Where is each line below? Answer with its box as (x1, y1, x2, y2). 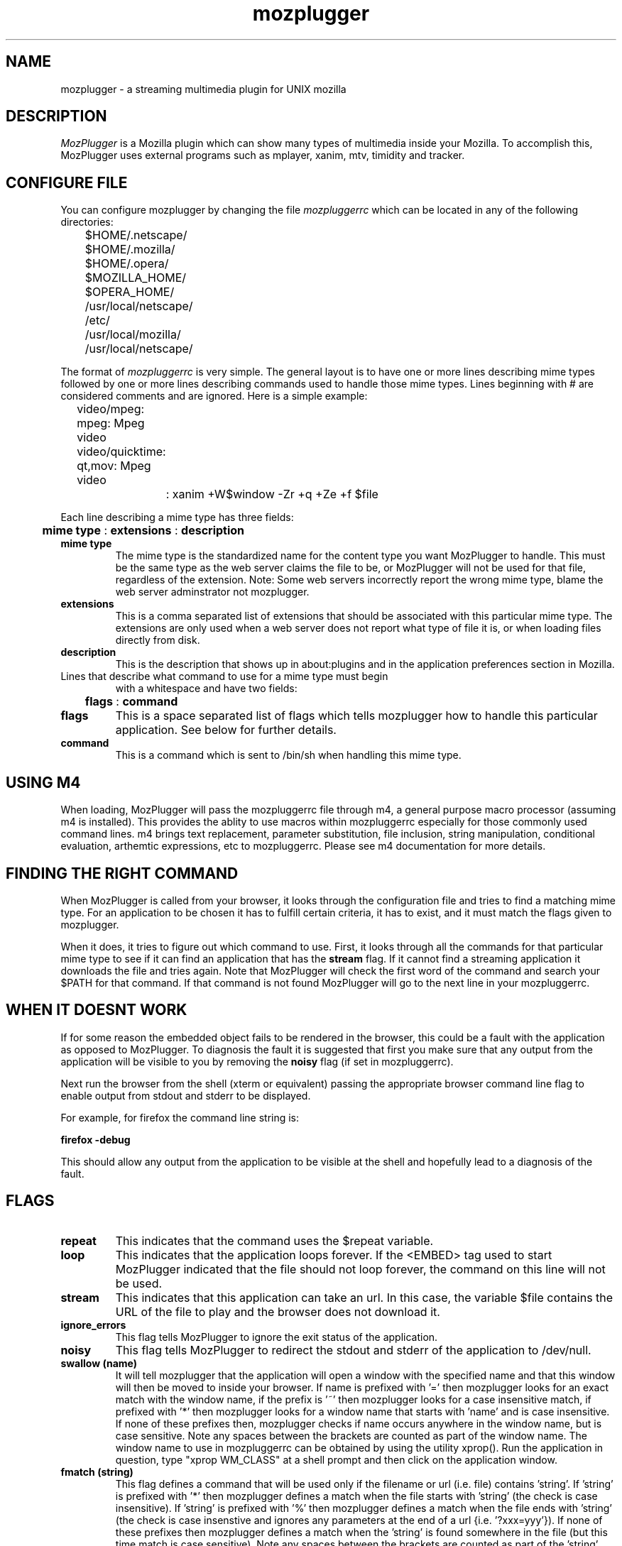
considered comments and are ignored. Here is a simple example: (60, 390, 368, 402)
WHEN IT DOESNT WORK (6, 1001, 187, 1019)
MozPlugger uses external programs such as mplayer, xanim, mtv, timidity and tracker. (60, 149, 465, 162)
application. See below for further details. (115, 723, 337, 738)
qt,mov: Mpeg (77, 459, 151, 473)
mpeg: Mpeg (77, 416, 145, 431)
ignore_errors (60, 1318, 126, 1331)
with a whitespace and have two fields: (115, 682, 298, 695)
